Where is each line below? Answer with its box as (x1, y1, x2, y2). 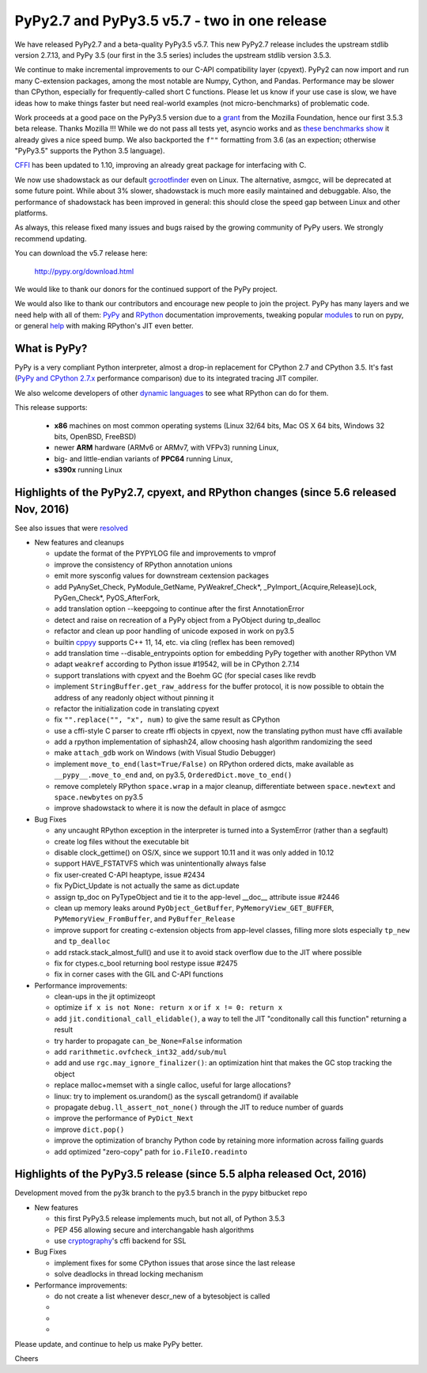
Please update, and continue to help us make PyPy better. (14, 1339, 203, 1348)
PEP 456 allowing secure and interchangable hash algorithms (54, 1225, 255, 1235)
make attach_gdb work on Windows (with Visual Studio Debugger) (54, 748, 276, 757)
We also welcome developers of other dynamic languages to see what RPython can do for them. (14, 388, 329, 397)
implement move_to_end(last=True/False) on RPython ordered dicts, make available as (54, 759, 354, 768)
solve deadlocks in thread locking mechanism (54, 1269, 203, 1279)
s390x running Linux (54, 465, 123, 475)
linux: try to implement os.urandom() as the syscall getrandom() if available (54, 1091, 299, 1101)
